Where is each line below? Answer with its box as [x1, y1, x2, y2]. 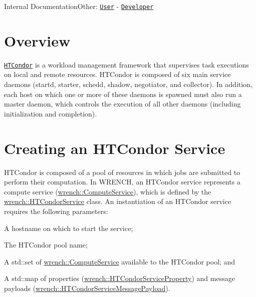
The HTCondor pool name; [4, 239, 88, 250]
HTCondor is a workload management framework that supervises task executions [4, 59, 249, 69]
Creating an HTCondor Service [4, 137, 225, 158]
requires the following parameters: [4, 205, 108, 216]
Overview [4, 30, 71, 50]
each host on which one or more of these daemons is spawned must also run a [4, 88, 242, 99]
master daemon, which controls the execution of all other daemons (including [4, 98, 241, 109]
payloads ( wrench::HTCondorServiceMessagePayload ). [4, 282, 170, 293]
